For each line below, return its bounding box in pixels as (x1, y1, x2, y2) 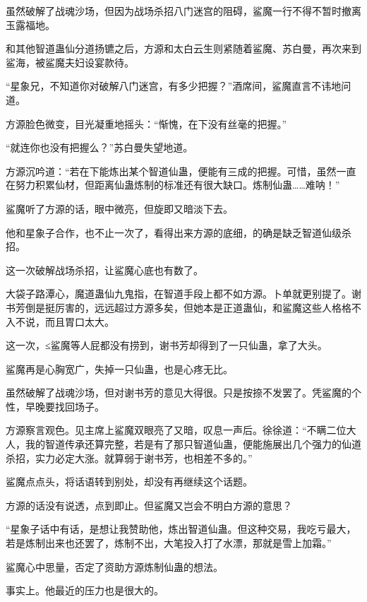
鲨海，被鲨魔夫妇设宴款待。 (6, 54, 134, 69)
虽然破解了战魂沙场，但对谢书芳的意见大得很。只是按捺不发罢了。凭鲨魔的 (6, 385, 351, 400)
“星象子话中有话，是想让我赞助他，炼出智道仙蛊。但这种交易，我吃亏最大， (6, 521, 356, 536)
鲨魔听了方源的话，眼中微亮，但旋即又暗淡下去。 (6, 201, 233, 216)
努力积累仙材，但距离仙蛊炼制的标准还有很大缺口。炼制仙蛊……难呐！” (15, 177, 340, 192)
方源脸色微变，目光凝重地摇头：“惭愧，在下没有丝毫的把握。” (6, 116, 287, 131)
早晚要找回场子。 (25, 399, 104, 413)
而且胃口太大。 (44, 314, 114, 329)
